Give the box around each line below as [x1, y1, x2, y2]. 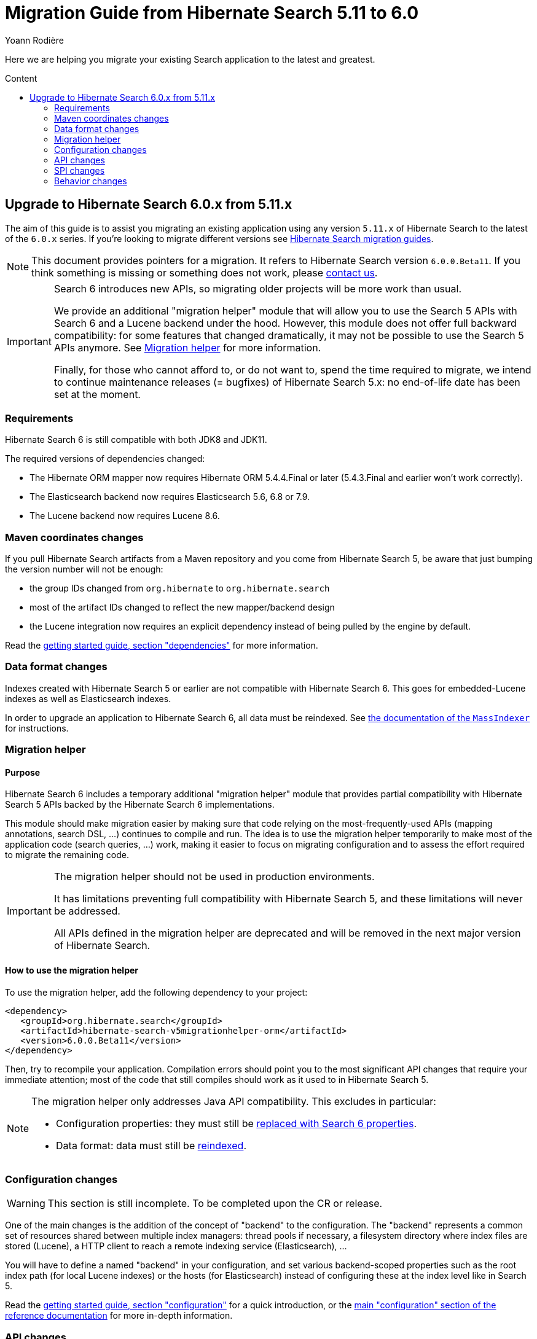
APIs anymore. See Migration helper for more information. [53, 341, 321, 354]
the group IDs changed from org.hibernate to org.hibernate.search [29, 583, 330, 594]
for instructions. [5, 722, 69, 733]
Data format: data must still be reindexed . [56, 1139, 247, 1152]
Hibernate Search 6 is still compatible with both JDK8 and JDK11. [5, 434, 267, 445]
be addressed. [53, 905, 120, 918]
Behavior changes [54, 175, 127, 186]
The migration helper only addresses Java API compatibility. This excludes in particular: [31, 1095, 436, 1107]
